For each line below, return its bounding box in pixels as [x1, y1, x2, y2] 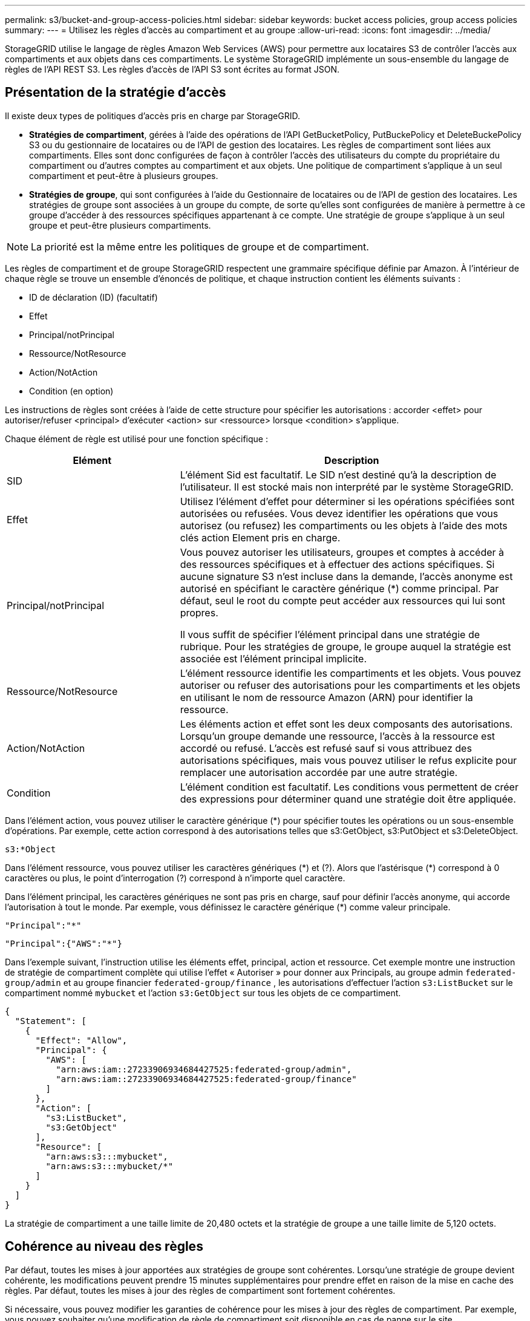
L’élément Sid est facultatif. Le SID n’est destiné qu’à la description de [180, 468, 497, 481]
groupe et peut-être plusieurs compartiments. [29, 220, 211, 230]
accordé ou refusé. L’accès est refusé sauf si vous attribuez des [180, 742, 472, 754]
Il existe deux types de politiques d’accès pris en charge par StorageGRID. [5, 110, 300, 121]
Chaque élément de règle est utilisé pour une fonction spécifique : [5, 433, 268, 444]
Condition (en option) [29, 385, 114, 396]
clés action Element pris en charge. [180, 531, 341, 544]
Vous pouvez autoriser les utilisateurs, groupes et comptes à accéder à [180, 546, 505, 558]
